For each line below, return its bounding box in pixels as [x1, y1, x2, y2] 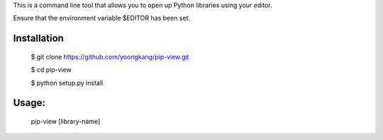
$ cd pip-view [30, 66, 72, 74]
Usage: [13, 97, 46, 109]
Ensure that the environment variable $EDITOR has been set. [13, 14, 191, 23]
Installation [13, 33, 64, 45]
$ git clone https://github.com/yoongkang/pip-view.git [30, 52, 189, 61]
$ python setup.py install [30, 78, 104, 87]
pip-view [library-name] [30, 117, 101, 125]
